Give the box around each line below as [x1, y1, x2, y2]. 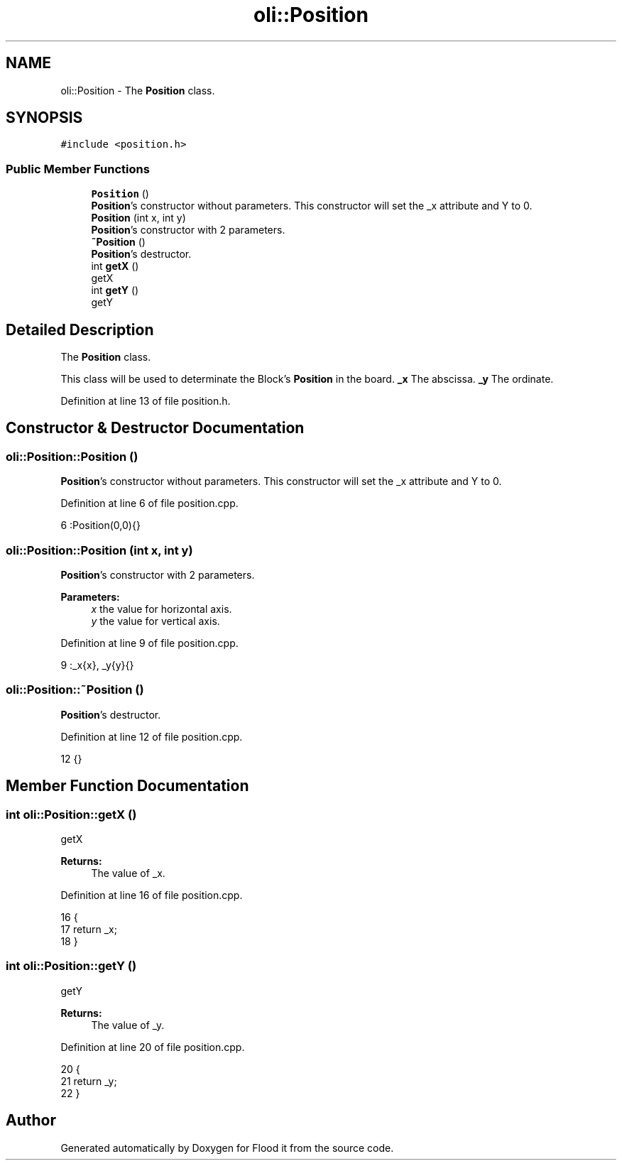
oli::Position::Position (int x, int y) [6, 543, 193, 557]
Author [6, 1111, 56, 1130]
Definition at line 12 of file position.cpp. [60, 730, 243, 743]
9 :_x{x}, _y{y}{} [60, 659, 134, 671]
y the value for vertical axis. [91, 615, 220, 627]
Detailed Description [6, 320, 154, 339]
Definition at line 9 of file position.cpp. [60, 637, 239, 649]
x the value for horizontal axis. [91, 603, 232, 615]
